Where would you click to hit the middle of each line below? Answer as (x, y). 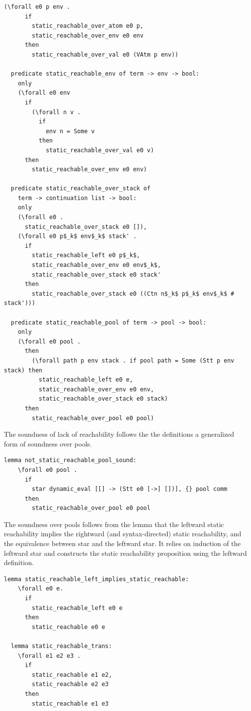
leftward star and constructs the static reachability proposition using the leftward (125, 553)
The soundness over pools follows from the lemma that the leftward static (114, 524)
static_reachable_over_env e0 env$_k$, (97, 265)
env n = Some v (70, 131)
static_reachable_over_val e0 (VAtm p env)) (105, 54)
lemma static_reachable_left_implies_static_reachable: (97, 579)
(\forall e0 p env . (37, 7)
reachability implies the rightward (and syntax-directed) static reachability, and (123, 534)
